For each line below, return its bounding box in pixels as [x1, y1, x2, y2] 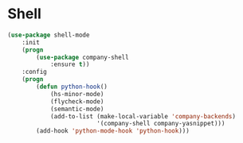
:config [22, 68, 47, 76]
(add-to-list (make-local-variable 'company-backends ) [49, 112, 237, 120]
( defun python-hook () [36, 83, 108, 91]
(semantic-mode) [49, 105, 104, 113]
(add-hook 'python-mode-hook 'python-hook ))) [36, 127, 190, 135]
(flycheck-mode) [49, 97, 104, 106]
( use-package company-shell [36, 53, 129, 61]
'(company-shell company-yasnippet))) [96, 120, 225, 128]
